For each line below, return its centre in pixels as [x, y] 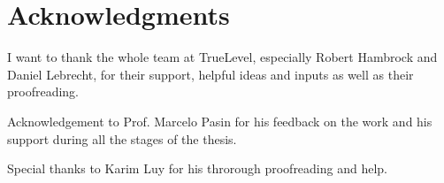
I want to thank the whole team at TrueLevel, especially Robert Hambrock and [222, 57]
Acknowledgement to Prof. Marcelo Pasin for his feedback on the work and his [220, 121]
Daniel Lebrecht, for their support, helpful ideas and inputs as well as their [211, 74]
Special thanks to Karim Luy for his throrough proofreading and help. [198, 168]
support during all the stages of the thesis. [122, 138]
